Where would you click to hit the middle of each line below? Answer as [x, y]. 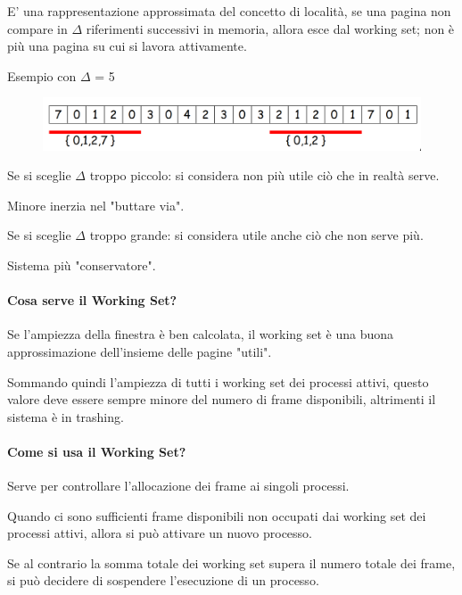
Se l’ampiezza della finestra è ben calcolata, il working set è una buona [201, 334]
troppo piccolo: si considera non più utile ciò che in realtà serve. [264, 175]
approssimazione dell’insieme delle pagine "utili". [140, 351]
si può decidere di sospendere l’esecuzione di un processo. [163, 580]
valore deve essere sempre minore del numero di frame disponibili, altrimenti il [222, 399]
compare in [37, 28]
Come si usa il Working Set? [97, 451]
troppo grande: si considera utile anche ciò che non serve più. [256, 235]
